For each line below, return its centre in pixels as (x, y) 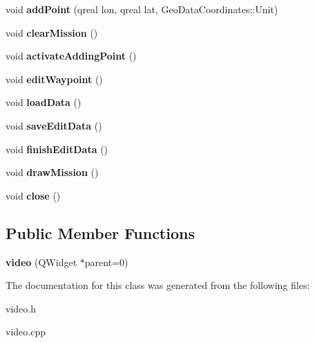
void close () (33, 195)
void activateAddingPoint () (71, 56)
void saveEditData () (54, 125)
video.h (21, 308)
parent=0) (106, 262)
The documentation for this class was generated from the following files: (158, 285)
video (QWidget (41, 262)
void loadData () (44, 102)
